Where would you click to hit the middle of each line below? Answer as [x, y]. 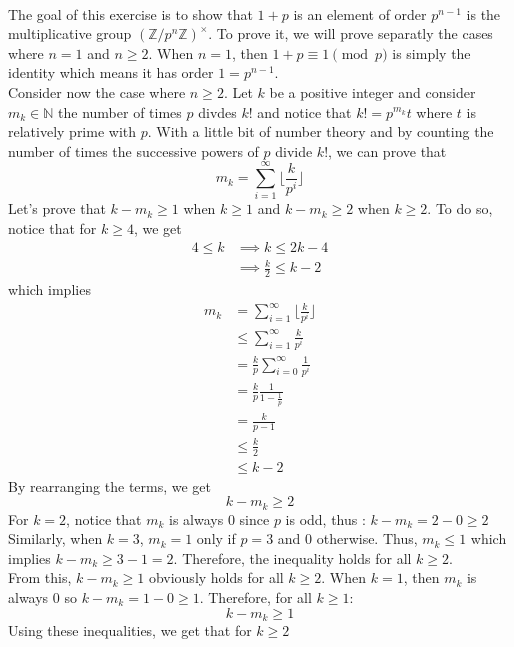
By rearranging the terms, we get [110, 485]
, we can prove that [387, 150]
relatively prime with [72, 131]
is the [483, 13]
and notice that [304, 111]
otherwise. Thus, [367, 538]
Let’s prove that [57, 208]
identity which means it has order [111, 72]
